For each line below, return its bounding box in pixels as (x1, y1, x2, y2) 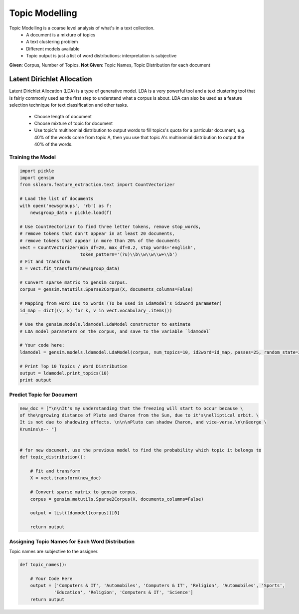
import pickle (19, 168, 54, 174)
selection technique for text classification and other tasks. (9, 102, 129, 108)
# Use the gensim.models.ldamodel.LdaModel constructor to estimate (19, 322, 191, 327)
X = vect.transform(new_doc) (30, 475, 102, 481)
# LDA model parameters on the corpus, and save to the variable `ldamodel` (19, 328, 212, 334)
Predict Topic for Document (9, 391, 77, 398)
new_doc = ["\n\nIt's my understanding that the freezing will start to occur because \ (19, 406, 244, 411)
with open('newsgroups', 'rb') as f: (19, 203, 112, 208)
